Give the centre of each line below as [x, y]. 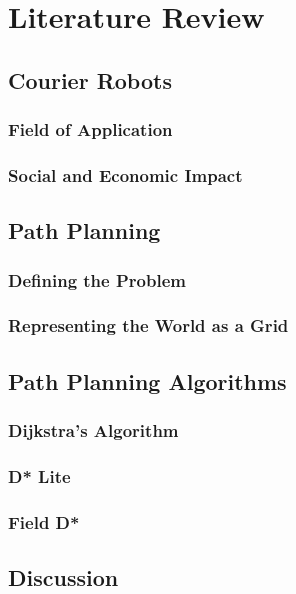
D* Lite [39, 475]
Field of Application [90, 129]
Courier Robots [90, 79]
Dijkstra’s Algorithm [93, 430]
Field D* [44, 521]
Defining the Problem [97, 279]
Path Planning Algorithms [147, 380]
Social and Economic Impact [125, 174]
